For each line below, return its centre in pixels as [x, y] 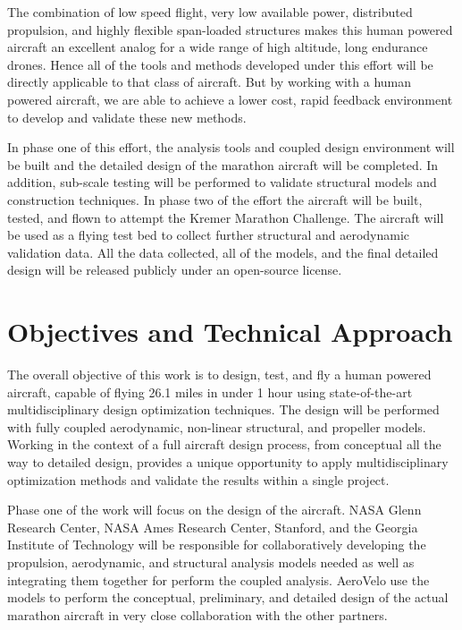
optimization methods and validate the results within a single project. [198, 479]
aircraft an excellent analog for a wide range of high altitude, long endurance [218, 47]
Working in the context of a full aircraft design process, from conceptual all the [224, 444]
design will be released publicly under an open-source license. [175, 270]
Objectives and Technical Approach [230, 332]
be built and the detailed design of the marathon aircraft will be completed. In [223, 164]
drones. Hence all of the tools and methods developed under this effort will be [220, 64]
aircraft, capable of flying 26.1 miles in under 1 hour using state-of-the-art [210, 392]
